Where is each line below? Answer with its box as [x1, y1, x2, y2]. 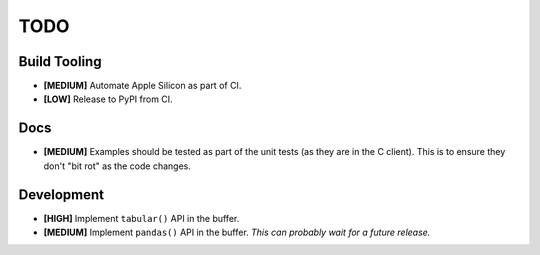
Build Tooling [18, 53, 102, 70]
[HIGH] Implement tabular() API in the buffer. [43, 212, 240, 224]
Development [18, 186, 105, 203]
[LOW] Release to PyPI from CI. [43, 93, 174, 105]
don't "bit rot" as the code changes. [43, 160, 192, 172]
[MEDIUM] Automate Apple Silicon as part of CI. [43, 80, 242, 92]
